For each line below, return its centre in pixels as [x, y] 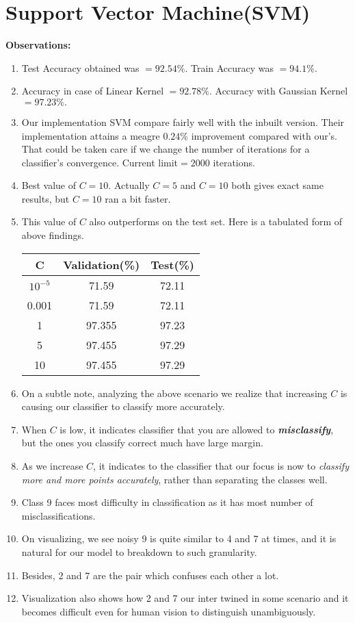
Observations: [38, 45]
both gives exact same [277, 185]
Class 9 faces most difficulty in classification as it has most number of [167, 502]
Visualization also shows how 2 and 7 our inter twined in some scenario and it [185, 598]
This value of [49, 221]
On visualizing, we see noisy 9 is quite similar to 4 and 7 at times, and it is [179, 538]
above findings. [53, 235]
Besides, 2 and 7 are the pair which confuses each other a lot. [150, 575]
